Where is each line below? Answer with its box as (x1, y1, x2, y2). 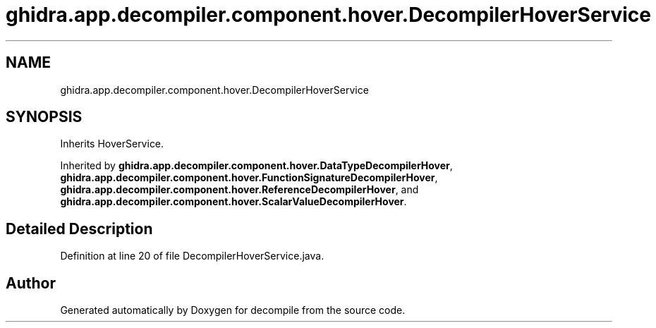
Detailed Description (6, 219, 153, 238)
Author (6, 274, 56, 292)
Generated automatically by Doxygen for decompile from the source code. (60, 304, 406, 317)
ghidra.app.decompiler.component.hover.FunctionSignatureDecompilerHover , (60, 171, 438, 184)
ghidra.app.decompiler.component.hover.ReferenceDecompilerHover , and (60, 183, 419, 196)
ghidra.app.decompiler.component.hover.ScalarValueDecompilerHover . (60, 195, 407, 208)
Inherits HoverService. (60, 138, 164, 150)
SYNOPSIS (6, 108, 83, 126)
